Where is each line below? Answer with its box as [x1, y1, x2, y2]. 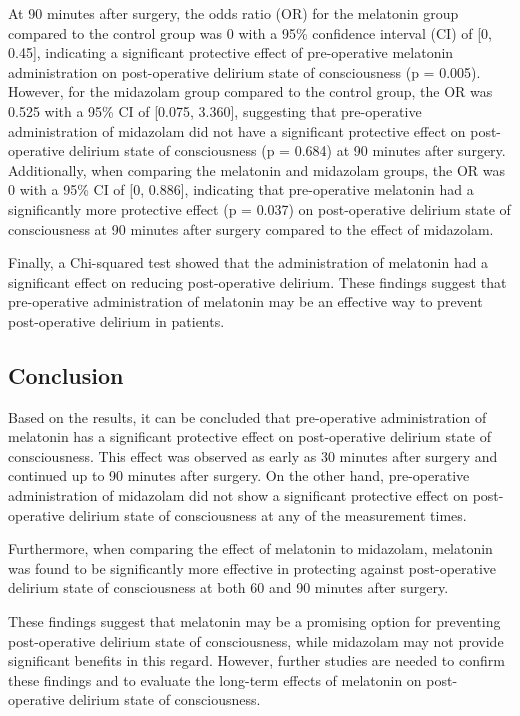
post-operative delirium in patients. [8, 310, 225, 331]
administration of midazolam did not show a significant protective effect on [8, 485, 468, 506]
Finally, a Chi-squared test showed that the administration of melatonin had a [8, 252, 489, 273]
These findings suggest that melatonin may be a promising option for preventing [8, 611, 501, 632]
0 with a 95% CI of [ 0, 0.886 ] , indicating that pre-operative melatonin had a [8, 179, 474, 200]
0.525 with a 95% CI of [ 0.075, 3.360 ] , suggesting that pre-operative [8, 100, 422, 121]
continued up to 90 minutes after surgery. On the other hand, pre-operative [8, 465, 470, 486]
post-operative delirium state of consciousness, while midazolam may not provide [8, 630, 504, 651]
